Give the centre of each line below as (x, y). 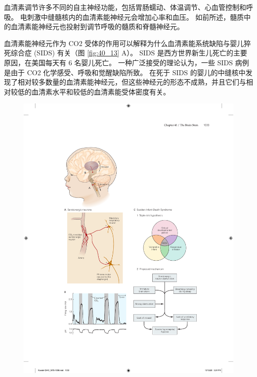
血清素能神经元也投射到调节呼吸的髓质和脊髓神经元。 (97, 26)
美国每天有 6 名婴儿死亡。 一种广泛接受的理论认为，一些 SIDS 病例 (140, 62)
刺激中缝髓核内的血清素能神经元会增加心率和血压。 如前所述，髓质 (135, 17)
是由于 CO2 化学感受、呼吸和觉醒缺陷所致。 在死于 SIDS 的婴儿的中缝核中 (125, 72)
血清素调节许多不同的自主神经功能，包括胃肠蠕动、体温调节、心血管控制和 (125, 7)
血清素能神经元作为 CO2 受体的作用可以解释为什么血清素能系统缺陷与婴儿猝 (128, 43)
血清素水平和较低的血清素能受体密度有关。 (101, 91)
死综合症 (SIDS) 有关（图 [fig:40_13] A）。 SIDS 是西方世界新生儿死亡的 (119, 53)
